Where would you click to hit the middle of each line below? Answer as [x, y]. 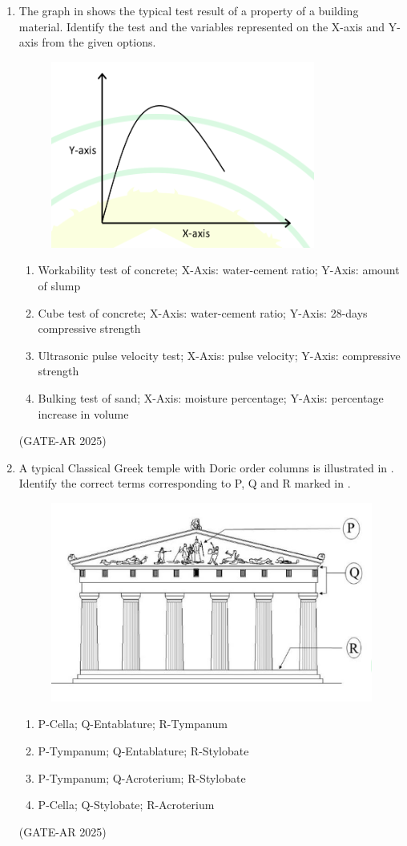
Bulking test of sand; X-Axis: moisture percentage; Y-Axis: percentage [211, 397]
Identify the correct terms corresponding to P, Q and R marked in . [185, 483]
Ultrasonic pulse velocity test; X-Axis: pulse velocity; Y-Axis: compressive [219, 355]
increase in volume [83, 413]
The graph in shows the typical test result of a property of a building [189, 10]
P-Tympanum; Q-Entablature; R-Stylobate [143, 751]
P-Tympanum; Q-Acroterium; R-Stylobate [142, 777]
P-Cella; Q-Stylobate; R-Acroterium [126, 805]
